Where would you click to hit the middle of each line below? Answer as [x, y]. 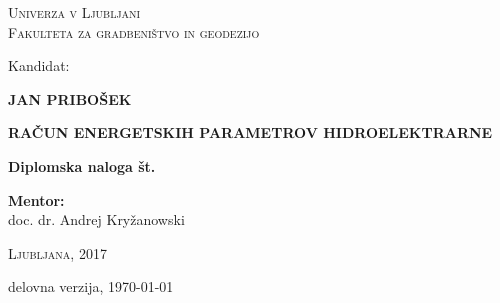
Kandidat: [39, 65]
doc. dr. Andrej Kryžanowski [96, 219]
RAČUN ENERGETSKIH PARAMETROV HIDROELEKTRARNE [250, 132]
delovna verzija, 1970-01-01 [91, 286]
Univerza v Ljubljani [74, 12]
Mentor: [36, 199]
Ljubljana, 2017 [57, 252]
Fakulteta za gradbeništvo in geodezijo [134, 31]
